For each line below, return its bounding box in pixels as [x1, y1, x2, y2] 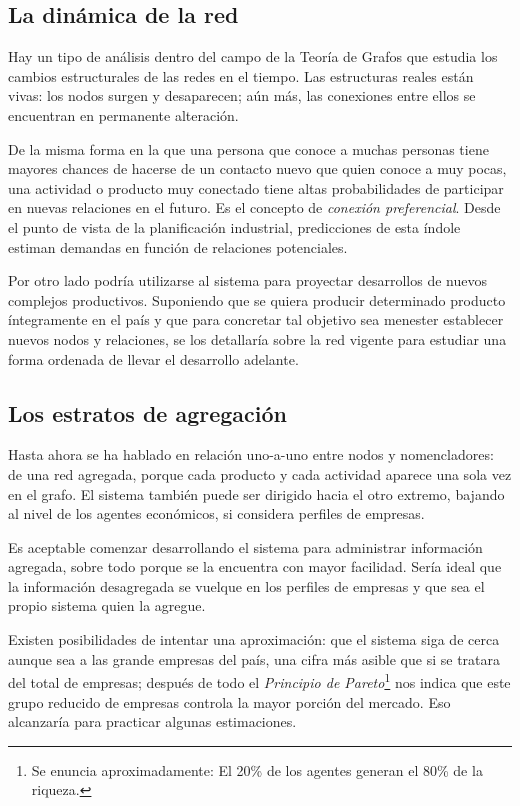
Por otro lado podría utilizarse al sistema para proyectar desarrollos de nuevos [8, 270, 487, 291]
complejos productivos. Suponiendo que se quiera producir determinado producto [8, 289, 506, 310]
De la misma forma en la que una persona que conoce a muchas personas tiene [8, 138, 489, 159]
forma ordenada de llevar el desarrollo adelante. [8, 348, 299, 369]
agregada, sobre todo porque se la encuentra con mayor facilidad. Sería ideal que [8, 556, 502, 577]
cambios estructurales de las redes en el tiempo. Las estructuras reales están [8, 65, 474, 86]
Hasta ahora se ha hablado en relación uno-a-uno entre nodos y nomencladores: [8, 444, 494, 465]
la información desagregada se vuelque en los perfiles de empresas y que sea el [8, 575, 485, 596]
